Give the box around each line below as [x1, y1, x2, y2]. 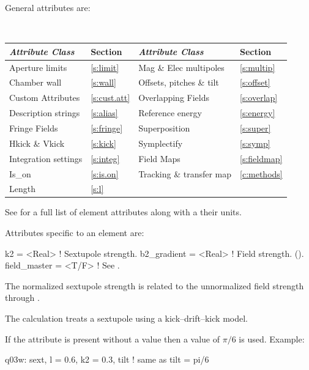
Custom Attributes [9, 91, 80, 104]
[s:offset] [240, 76, 270, 89]
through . [5, 291, 40, 304]
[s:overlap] [240, 91, 278, 104]
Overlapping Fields [138, 91, 209, 104]
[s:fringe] [91, 121, 123, 134]
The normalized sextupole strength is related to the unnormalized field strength [5, 279, 304, 292]
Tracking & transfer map [138, 167, 232, 180]
